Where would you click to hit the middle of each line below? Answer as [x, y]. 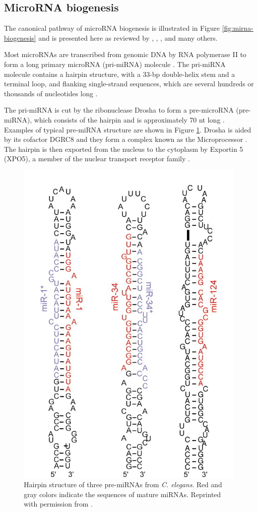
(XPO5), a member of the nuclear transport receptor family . [97, 159]
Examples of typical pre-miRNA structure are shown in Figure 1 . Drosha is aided [128, 129]
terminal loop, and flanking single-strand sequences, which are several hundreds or [129, 84]
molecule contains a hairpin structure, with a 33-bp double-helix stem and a [120, 74]
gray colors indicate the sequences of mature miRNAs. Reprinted [123, 494]
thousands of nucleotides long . [51, 93]
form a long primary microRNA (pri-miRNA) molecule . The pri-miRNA [115, 64]
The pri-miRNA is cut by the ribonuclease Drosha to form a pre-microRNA [119, 110]
